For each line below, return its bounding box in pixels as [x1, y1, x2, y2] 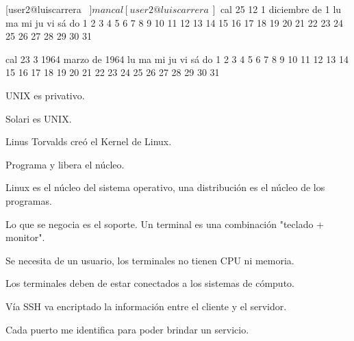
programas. [5, 193, 52, 207]
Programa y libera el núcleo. [5, 157, 125, 171]
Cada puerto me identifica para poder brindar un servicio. [5, 322, 249, 336]
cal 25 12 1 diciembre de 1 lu [220, 2, 342, 16]
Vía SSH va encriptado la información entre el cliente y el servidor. [5, 299, 287, 313]
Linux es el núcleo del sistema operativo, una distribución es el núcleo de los [5, 180, 325, 194]
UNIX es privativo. [5, 88, 85, 102]
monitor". [5, 230, 45, 244]
